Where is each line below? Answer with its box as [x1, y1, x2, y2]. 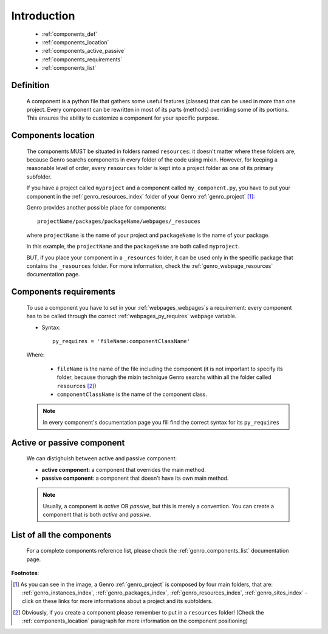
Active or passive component [11, 437, 125, 448]
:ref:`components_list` [41, 64, 97, 72]
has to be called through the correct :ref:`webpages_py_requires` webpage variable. [26, 313, 237, 320]
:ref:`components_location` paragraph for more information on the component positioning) [22, 617, 248, 625]
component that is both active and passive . [43, 511, 151, 519]
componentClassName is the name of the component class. [56, 390, 208, 398]
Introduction [11, 9, 75, 22]
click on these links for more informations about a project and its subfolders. [22, 598, 213, 605]
